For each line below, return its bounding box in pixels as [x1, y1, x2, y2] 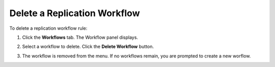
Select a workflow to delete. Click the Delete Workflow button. [22, 43, 154, 50]
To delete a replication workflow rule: [9, 25, 88, 31]
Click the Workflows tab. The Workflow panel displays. [22, 34, 139, 40]
